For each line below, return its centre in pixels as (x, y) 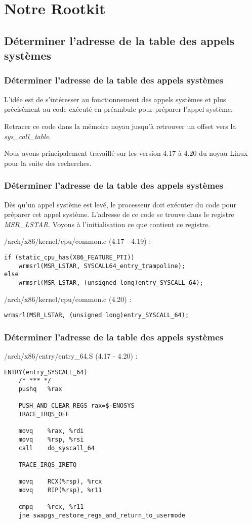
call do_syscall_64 (56, 448)
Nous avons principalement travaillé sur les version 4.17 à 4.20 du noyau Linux (126, 153)
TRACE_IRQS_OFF (44, 414)
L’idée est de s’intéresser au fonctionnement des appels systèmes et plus (115, 99)
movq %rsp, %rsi (51, 439)
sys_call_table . (28, 136)
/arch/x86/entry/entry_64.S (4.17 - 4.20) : (71, 356)
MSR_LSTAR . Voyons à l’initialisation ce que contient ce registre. (107, 224)
